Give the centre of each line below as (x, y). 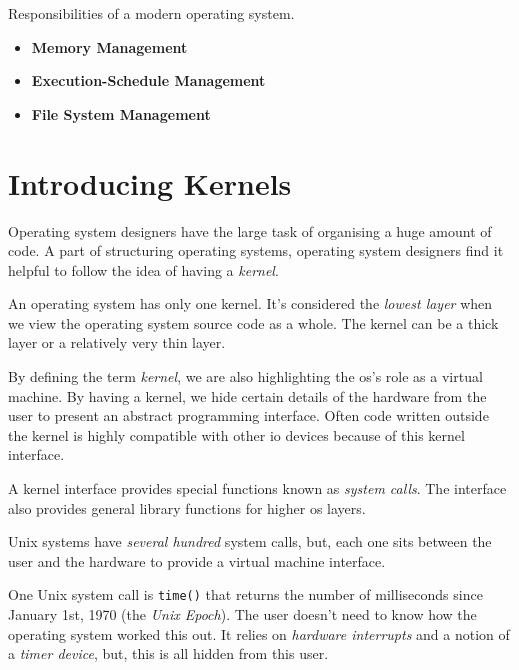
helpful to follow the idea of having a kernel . (143, 269)
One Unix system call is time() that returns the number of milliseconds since (245, 594)
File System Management (121, 113)
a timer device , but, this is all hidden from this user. (168, 653)
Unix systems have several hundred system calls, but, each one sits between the (250, 541)
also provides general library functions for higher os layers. (187, 507)
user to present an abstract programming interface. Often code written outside (248, 415)
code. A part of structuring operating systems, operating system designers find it (256, 250)
